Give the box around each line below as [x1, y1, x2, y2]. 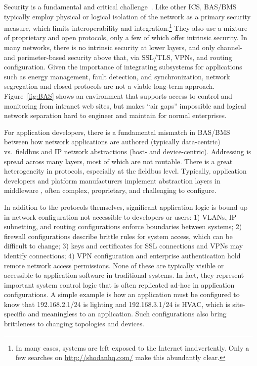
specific [4, 308, 26, 319]
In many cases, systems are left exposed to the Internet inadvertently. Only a [15, 342, 250, 353]
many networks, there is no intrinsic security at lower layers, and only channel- [4, 42, 243, 53]
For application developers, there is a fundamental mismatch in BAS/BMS [4, 126, 230, 137]
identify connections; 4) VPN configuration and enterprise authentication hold [4, 250, 241, 260]
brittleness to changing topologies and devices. [4, 318, 144, 329]
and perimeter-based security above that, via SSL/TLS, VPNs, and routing [4, 52, 232, 62]
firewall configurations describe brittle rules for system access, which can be [4, 231, 233, 241]
